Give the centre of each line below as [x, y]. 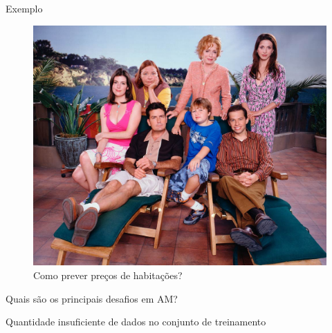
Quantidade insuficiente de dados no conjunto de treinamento [136, 322]
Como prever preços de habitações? [108, 275]
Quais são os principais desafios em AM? [92, 298]
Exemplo [24, 8]
